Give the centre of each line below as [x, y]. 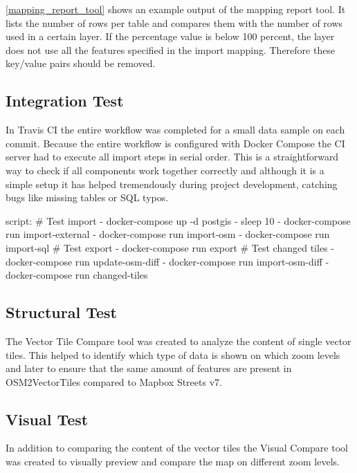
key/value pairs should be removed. [81, 63]
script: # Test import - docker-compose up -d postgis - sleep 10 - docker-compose [178, 220]
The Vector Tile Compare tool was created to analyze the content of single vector [178, 341]
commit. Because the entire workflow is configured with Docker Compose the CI [175, 143]
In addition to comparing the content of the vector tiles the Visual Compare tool [177, 448]
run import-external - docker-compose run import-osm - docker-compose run [168, 234]
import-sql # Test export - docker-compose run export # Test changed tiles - [170, 247]
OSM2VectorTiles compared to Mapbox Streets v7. [114, 381]
